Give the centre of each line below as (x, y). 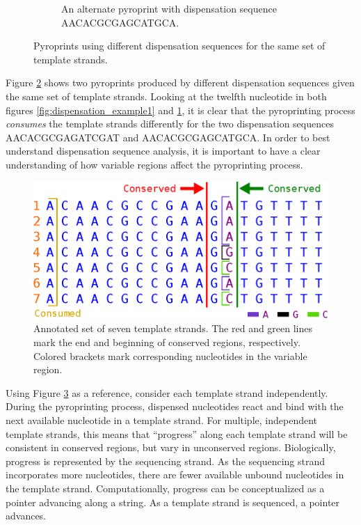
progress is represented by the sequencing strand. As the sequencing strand (166, 461)
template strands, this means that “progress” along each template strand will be (177, 433)
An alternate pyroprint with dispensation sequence (169, 8)
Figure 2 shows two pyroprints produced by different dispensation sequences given (180, 83)
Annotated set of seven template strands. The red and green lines (173, 328)
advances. (26, 516)
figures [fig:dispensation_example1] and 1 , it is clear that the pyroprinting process (180, 110)
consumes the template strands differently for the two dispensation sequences (170, 124)
